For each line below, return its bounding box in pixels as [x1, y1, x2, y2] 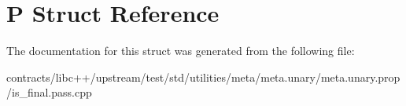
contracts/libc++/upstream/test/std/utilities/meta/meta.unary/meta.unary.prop [6, 68, 400, 85]
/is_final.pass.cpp [6, 84, 92, 101]
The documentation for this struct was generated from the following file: [6, 42, 355, 59]
